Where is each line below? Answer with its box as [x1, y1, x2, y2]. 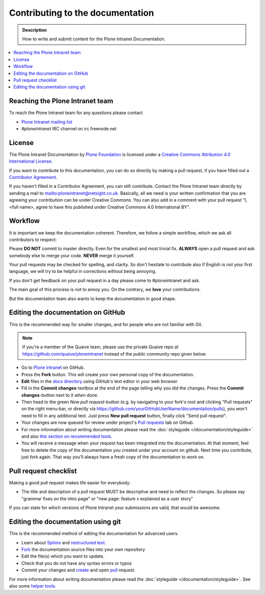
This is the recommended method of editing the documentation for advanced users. [9, 531, 179, 536]
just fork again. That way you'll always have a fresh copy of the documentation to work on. [21, 454, 205, 460]
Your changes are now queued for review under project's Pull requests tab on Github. [21, 419, 194, 425]
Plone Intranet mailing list [21, 119, 73, 125]
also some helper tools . [9, 583, 56, 589]
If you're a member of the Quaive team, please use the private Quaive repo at [22, 344, 179, 350]
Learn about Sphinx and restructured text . [21, 539, 106, 545]
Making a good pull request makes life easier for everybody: [9, 480, 131, 486]
